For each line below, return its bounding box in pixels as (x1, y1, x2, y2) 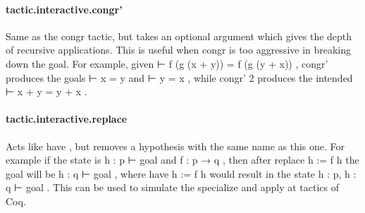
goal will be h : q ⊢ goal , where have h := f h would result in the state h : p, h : (6, 166, 357, 181)
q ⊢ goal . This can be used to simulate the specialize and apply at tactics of (6, 180, 340, 195)
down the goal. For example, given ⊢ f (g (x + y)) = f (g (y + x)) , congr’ (6, 56, 328, 71)
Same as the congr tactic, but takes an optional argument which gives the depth (6, 28, 352, 43)
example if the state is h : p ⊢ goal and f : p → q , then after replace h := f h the (6, 152, 359, 167)
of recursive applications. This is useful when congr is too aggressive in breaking (6, 42, 352, 57)
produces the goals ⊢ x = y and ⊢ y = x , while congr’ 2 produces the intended (6, 70, 353, 85)
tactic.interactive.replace (6, 111, 128, 126)
